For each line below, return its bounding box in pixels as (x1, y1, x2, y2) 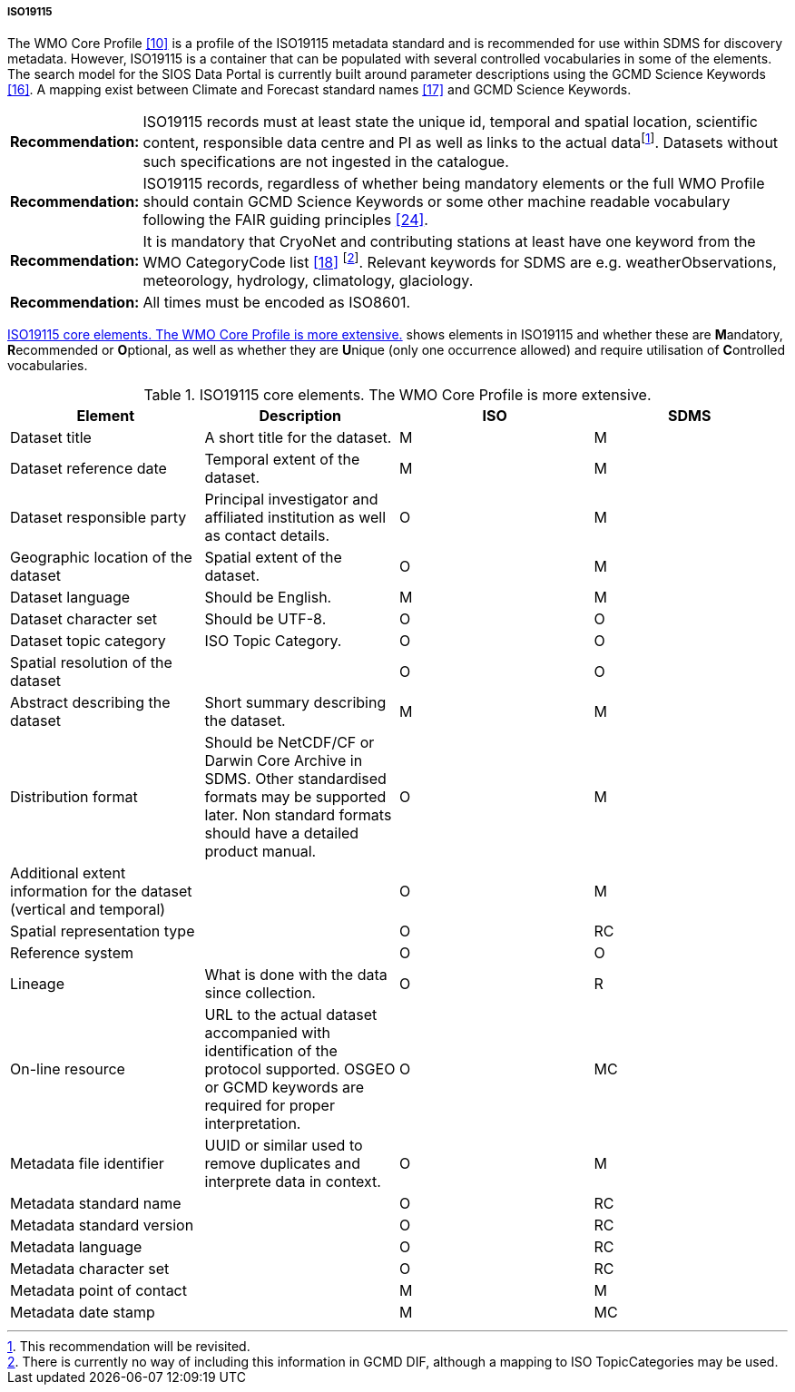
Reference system (10, 944, 133, 963)
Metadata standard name (10, 1194, 182, 1213)
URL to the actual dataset (204, 1005, 378, 1024)
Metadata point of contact (10, 1281, 187, 1300)
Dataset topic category (10, 632, 166, 651)
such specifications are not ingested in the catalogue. (142, 152, 509, 171)
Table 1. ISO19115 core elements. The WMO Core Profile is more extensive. (143, 386, 652, 405)
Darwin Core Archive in (204, 751, 363, 770)
